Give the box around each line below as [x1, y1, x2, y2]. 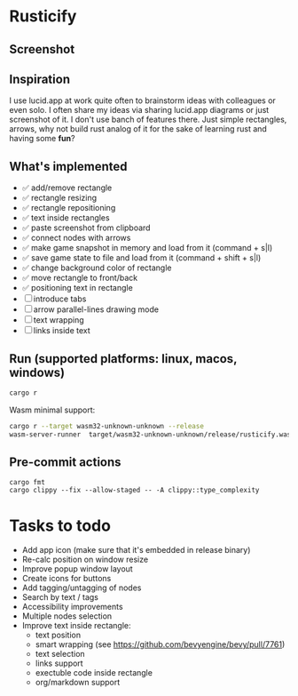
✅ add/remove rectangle [21, 182, 113, 193]
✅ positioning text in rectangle [21, 283, 133, 293]
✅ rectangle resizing [21, 193, 98, 204]
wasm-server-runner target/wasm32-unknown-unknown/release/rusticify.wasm [9, 429, 295, 439]
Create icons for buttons [21, 573, 112, 584]
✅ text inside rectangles [21, 212, 110, 223]
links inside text [33, 325, 90, 336]
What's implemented [9, 158, 128, 174]
